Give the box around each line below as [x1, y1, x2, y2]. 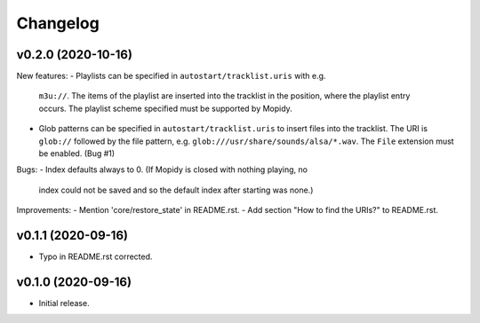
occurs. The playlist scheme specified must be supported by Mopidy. [38, 103, 292, 114]
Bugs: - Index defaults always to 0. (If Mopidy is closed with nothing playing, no [16, 164, 308, 175]
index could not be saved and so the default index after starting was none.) [38, 185, 314, 195]
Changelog [16, 13, 100, 33]
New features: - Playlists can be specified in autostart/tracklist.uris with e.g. [16, 71, 326, 82]
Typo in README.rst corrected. [38, 251, 153, 262]
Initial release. [38, 298, 90, 308]
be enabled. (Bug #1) [38, 148, 116, 159]
